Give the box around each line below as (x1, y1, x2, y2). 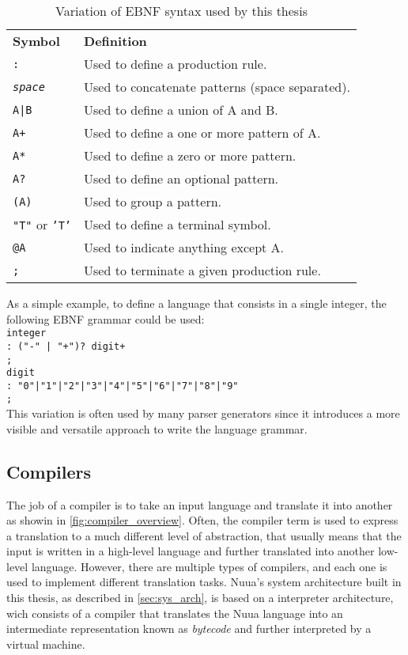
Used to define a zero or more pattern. (84, 146, 297, 165)
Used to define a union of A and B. (84, 100, 278, 119)
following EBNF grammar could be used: (6, 310, 205, 327)
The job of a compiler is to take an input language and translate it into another (6, 496, 393, 513)
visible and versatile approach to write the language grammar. (6, 420, 308, 437)
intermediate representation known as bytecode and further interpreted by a (6, 620, 372, 637)
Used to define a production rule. (84, 55, 267, 73)
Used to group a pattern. (84, 192, 222, 210)
